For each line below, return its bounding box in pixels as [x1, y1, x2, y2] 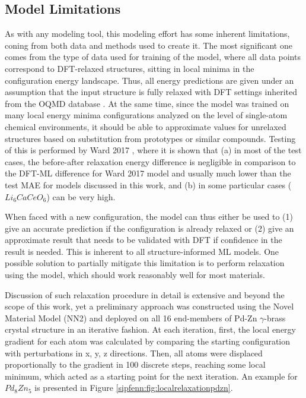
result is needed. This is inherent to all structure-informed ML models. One [5, 245, 279, 257]
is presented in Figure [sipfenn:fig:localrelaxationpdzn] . [34, 381, 233, 394]
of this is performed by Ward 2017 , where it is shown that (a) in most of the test [5, 144, 302, 156]
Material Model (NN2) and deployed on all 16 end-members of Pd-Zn [5, 311, 257, 324]
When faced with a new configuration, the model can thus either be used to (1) [5, 210, 293, 223]
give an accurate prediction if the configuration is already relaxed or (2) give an [5, 222, 294, 234]
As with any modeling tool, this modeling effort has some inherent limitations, [5, 27, 290, 40]
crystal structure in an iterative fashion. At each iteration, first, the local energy [5, 323, 296, 336]
